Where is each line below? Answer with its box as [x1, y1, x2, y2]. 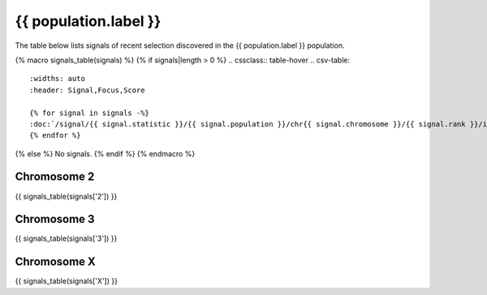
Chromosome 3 [15, 212, 95, 226]
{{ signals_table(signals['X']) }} [15, 276, 118, 286]
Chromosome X [15, 255, 97, 269]
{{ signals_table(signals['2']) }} [15, 191, 118, 201]
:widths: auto [29, 74, 85, 83]
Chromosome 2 [15, 170, 95, 184]
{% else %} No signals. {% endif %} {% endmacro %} [15, 148, 196, 158]
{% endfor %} [29, 130, 81, 140]
